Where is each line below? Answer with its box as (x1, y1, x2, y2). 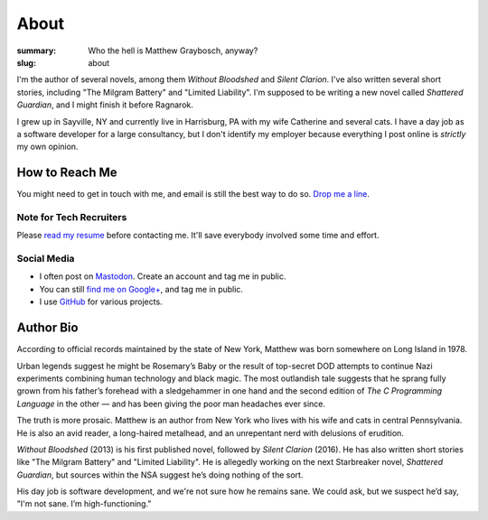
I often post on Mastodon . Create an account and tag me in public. (39, 271, 286, 282)
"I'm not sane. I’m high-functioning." (16, 498, 152, 509)
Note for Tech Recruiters (16, 210, 127, 223)
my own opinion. (16, 141, 79, 153)
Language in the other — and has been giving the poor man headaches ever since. (16, 398, 325, 409)
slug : (16, 57, 36, 68)
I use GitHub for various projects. (39, 296, 163, 307)
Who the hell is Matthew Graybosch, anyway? (88, 45, 258, 56)
